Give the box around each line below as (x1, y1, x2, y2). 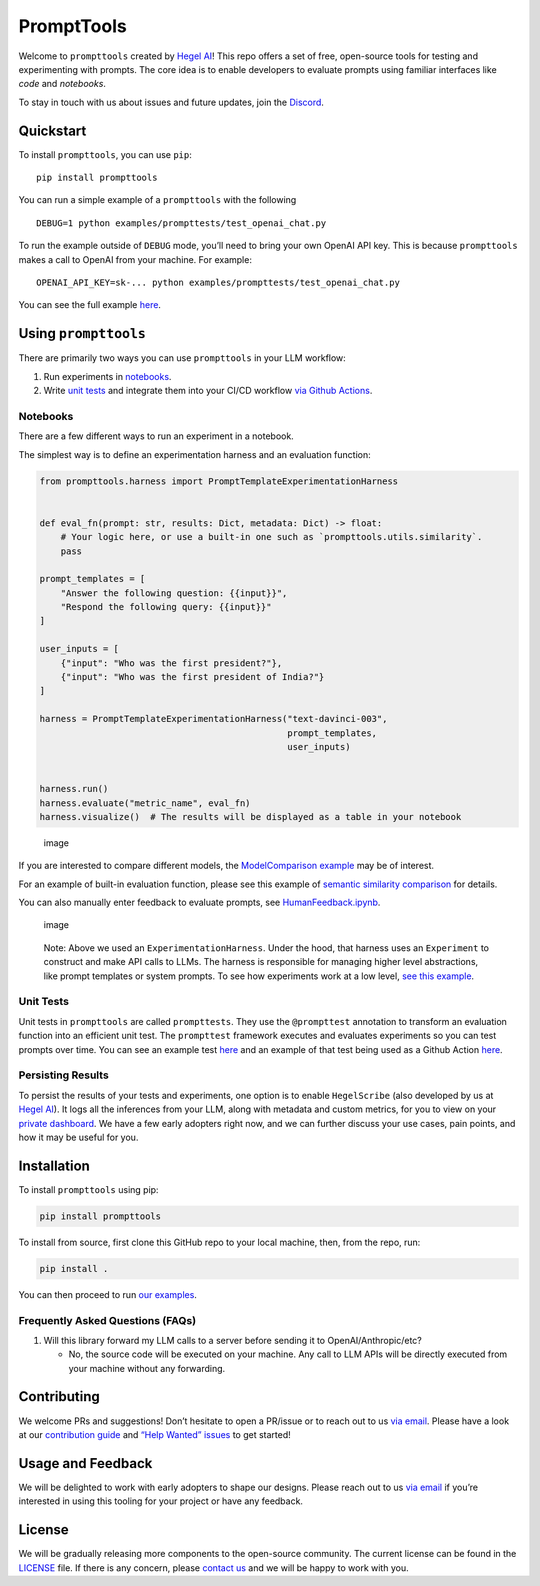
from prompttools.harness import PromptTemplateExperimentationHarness (39, 475, 399, 487)
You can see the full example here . (18, 299, 162, 311)
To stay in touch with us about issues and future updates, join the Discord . (18, 96, 325, 108)
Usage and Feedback (18, 1455, 153, 1472)
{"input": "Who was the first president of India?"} (60, 671, 325, 683)
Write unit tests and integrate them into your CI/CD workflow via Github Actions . (43, 385, 373, 397)
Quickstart (18, 122, 87, 139)
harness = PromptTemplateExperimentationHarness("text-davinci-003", (39, 713, 388, 725)
